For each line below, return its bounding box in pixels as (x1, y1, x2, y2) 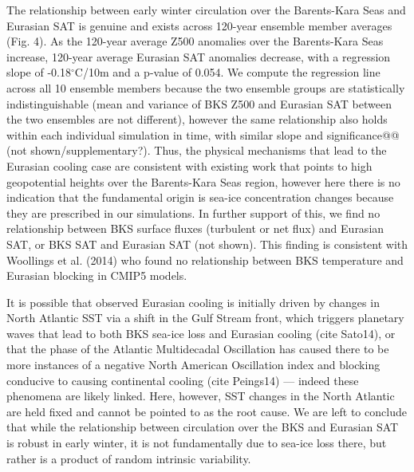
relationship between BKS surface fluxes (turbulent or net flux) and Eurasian (6, 220, 384, 237)
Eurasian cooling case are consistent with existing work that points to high (6, 157, 373, 174)
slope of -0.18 (6, 64, 71, 81)
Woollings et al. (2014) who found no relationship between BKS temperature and (6, 251, 404, 268)
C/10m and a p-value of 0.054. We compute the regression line (74, 64, 380, 81)
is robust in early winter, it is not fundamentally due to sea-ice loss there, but (6, 435, 387, 451)
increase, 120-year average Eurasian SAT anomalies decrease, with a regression (6, 48, 391, 65)
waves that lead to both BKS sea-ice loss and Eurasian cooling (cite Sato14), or (6, 324, 396, 341)
